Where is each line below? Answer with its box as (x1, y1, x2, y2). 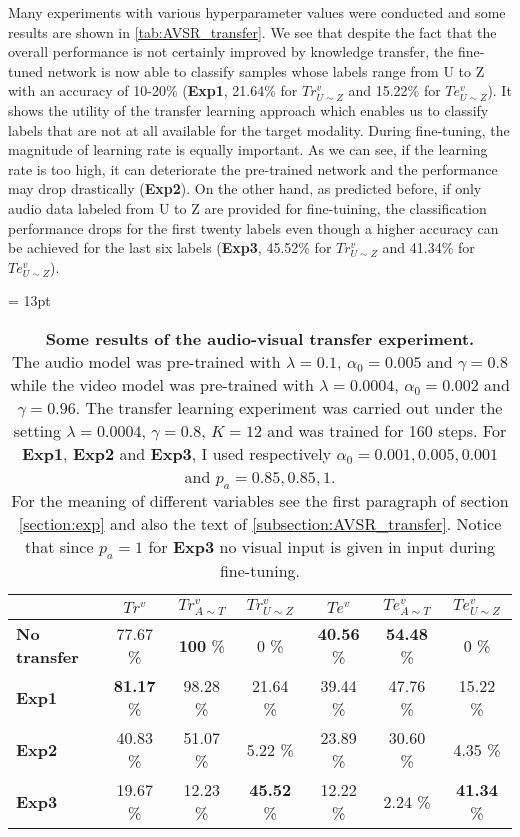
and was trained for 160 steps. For (267, 418, 507, 442)
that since (25, 535, 94, 559)
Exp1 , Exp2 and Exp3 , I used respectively (21, 441, 332, 465)
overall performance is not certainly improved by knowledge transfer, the (8, 41, 454, 62)
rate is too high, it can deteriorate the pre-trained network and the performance (8, 158, 498, 179)
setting (13, 418, 61, 442)
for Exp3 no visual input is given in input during (148, 535, 495, 559)
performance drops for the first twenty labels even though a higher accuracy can (8, 217, 499, 238)
